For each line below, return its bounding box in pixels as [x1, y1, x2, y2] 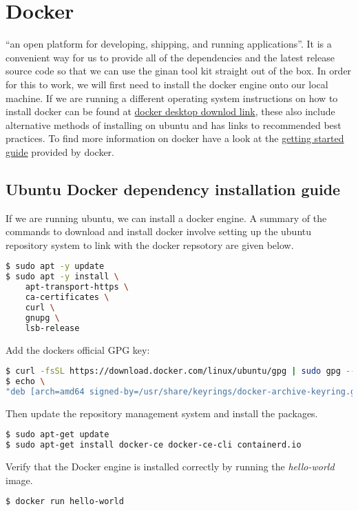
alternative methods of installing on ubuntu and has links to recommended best [6, 117, 341, 132]
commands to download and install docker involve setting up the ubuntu [6, 224, 312, 239]
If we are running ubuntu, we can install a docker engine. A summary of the [6, 210, 327, 225]
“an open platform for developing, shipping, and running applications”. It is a [6, 37, 332, 51]
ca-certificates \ [25, 292, 109, 303]
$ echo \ [6, 377, 45, 387]
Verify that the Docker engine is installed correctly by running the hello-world [6, 459, 335, 474]
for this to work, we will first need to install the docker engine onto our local [6, 77, 328, 91]
